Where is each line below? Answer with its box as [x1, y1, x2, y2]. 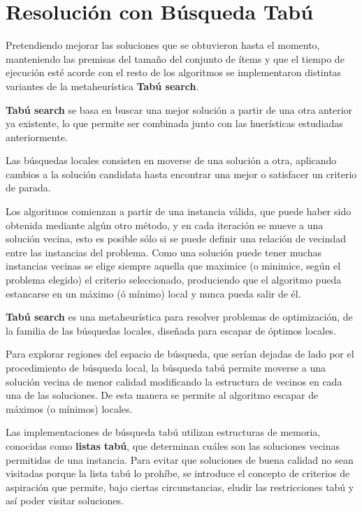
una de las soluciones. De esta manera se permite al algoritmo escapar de [6, 388, 319, 402]
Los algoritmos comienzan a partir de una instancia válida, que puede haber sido [6, 204, 352, 219]
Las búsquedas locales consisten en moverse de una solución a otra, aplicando [6, 153, 337, 168]
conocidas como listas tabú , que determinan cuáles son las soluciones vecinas [6, 438, 340, 453]
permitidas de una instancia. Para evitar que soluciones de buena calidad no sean [6, 452, 354, 467]
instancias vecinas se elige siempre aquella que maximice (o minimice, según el [6, 258, 341, 273]
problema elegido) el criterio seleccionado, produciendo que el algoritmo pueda [6, 272, 342, 287]
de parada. [6, 180, 51, 195]
